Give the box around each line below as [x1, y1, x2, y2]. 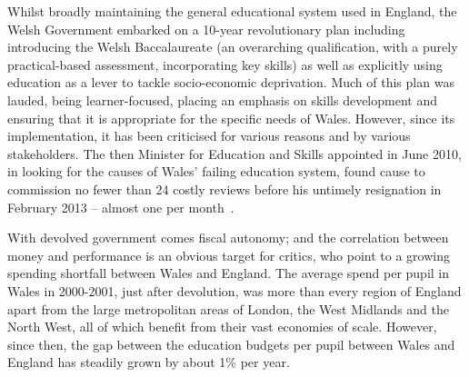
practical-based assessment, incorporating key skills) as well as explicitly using [7, 55, 443, 74]
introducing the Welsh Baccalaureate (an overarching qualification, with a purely [7, 37, 458, 56]
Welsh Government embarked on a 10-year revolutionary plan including [7, 19, 405, 38]
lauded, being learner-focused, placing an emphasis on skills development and [7, 90, 437, 109]
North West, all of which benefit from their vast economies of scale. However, [7, 317, 437, 336]
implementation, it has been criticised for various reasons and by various [7, 126, 411, 145]
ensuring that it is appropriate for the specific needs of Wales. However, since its [7, 108, 455, 127]
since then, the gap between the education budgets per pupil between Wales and [7, 334, 455, 353]
